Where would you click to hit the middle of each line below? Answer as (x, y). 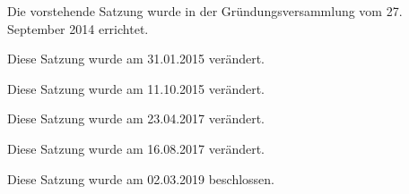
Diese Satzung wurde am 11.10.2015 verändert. (136, 88)
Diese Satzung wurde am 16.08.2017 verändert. (136, 148)
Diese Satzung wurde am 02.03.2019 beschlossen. (141, 178)
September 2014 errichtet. (78, 28)
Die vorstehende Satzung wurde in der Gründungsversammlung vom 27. (205, 11)
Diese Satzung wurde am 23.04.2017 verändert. (136, 118)
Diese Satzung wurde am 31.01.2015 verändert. (136, 59)
